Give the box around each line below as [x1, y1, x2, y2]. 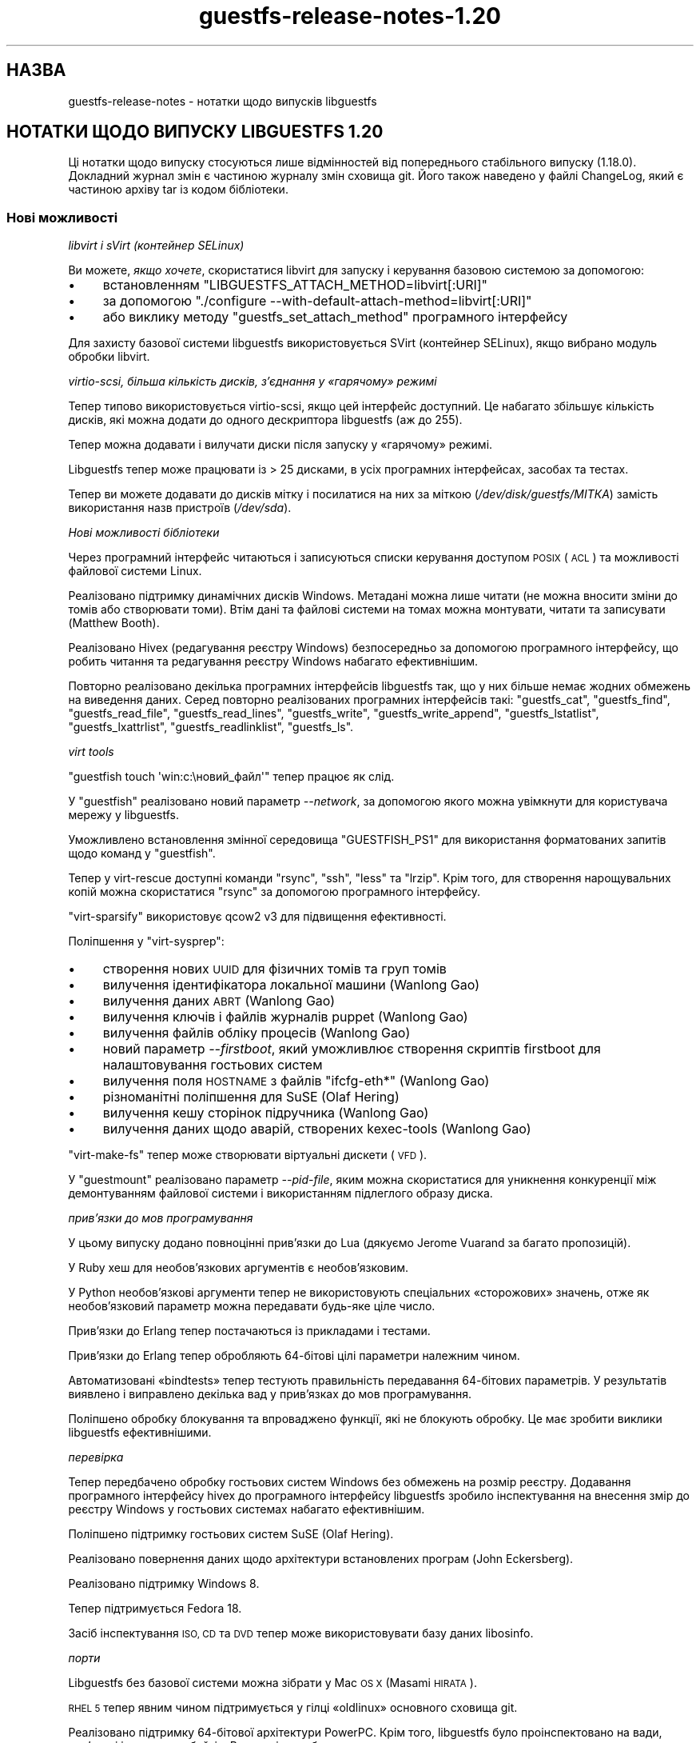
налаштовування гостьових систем [102, 1057, 323, 1073]
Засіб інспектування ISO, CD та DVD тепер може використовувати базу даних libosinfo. [68, 1626, 534, 1641]
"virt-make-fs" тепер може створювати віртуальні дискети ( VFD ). [68, 1148, 428, 1162]
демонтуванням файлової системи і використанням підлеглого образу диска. [68, 1186, 493, 1201]
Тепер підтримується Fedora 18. [68, 1601, 242, 1616]
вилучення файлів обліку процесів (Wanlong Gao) [102, 1025, 411, 1041]
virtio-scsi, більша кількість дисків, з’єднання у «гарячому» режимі [68, 374, 437, 389]
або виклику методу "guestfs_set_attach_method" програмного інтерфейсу [102, 309, 568, 326]
